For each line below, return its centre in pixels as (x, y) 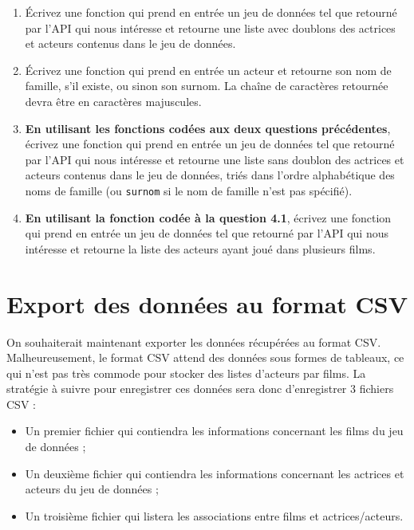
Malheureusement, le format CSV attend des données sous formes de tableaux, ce (205, 357)
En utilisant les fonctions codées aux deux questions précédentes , (208, 128)
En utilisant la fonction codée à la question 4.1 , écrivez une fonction (208, 217)
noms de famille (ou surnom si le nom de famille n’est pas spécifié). (189, 190)
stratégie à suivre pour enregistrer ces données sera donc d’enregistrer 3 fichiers (200, 389)
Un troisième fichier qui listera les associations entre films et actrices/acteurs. (214, 515)
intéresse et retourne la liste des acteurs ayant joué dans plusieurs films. (200, 248)
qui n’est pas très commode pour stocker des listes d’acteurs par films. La (186, 373)
